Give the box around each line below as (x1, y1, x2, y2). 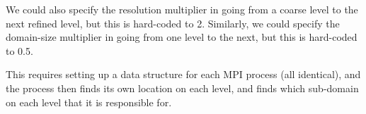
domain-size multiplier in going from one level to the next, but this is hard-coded (6, 30, 358, 44)
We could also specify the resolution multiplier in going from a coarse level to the (6, 2, 358, 16)
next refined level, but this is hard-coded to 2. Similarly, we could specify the (6, 15, 340, 30)
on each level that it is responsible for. (6, 94, 172, 109)
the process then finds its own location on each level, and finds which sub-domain (6, 80, 359, 95)
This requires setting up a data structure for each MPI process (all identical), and (6, 67, 361, 82)
